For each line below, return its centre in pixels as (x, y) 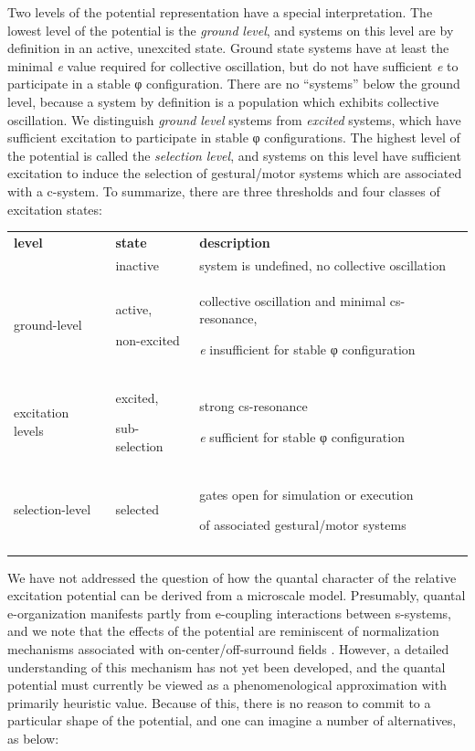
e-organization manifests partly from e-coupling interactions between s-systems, (229, 613)
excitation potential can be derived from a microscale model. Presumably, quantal (237, 595)
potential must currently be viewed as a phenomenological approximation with (227, 685)
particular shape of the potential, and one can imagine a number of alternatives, (232, 720)
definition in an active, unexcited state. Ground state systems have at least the (228, 48)
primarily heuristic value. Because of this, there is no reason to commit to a (219, 702)
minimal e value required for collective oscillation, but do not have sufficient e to (233, 65)
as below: (33, 738)
